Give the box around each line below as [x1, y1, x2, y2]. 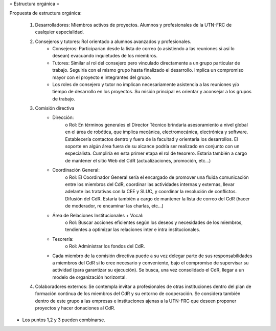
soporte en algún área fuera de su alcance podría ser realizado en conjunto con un [65, 143, 240, 150]
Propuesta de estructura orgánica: [9, 10, 82, 16]
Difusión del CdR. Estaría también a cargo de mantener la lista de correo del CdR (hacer [65, 195, 250, 202]
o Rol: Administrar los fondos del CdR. [65, 243, 145, 250]
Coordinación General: [52, 167, 100, 173]
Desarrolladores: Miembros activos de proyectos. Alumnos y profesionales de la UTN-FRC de [35, 22, 232, 28]
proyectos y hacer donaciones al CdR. [35, 305, 116, 311]
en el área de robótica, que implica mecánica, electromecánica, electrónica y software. [65, 129, 248, 135]
